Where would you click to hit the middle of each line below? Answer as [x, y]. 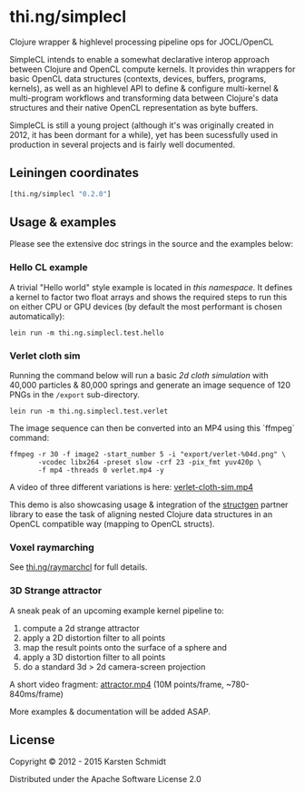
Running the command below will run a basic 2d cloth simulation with [139, 376]
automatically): [37, 316]
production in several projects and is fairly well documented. [123, 144]
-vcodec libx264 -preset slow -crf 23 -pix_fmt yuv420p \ [149, 463]
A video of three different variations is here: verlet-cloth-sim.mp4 [132, 487]
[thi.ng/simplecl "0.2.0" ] [60, 194]
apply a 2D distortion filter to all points [94, 638]
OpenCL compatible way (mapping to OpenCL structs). [112, 524]
